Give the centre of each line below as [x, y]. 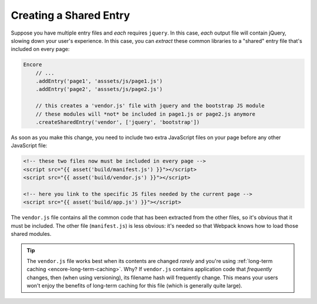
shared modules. [31, 234]
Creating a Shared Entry [70, 15]
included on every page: [40, 49]
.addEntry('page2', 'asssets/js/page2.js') [99, 89]
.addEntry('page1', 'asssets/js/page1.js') [99, 81]
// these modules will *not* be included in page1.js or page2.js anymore [145, 114]
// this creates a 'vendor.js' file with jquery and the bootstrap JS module [150, 106]
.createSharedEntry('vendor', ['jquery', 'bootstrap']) [118, 122]
